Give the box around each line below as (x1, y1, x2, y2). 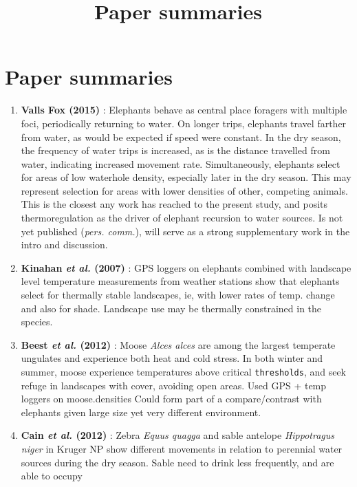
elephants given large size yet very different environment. (21, 404, 261, 419)
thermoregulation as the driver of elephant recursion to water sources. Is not (21, 210, 343, 225)
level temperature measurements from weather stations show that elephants (21, 274, 340, 288)
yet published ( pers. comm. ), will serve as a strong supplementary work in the (21, 224, 350, 238)
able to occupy (21, 468, 83, 483)
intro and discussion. (21, 237, 108, 252)
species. (21, 314, 53, 329)
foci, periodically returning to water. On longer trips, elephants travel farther (21, 116, 347, 130)
